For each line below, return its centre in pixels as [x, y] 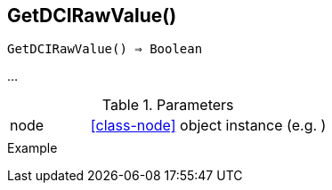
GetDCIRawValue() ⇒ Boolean [105, 49]
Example [32, 148]
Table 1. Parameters [168, 105]
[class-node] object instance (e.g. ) [208, 126]
